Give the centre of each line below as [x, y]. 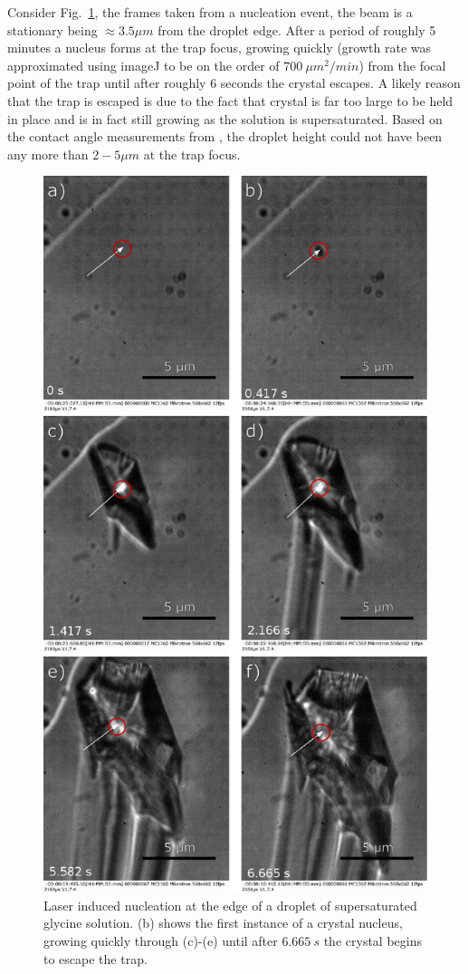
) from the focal [402, 65]
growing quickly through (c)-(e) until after [161, 940]
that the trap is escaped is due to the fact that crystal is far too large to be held [230, 100]
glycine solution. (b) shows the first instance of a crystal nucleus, [223, 923]
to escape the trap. [96, 958]
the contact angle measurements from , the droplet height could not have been [225, 136]
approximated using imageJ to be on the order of [143, 65]
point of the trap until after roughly [107, 83]
